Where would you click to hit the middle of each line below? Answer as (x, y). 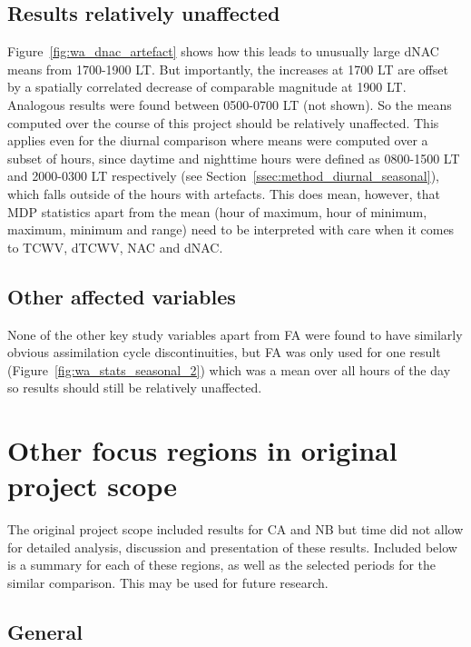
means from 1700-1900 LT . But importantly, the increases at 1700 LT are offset (228, 69)
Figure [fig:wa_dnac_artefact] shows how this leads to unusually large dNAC (223, 51)
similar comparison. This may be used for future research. (168, 582)
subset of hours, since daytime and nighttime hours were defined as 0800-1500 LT (234, 158)
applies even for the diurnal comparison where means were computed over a (218, 140)
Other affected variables (122, 296)
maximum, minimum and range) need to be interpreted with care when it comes (231, 229)
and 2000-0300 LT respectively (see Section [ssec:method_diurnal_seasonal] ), (223, 176)
